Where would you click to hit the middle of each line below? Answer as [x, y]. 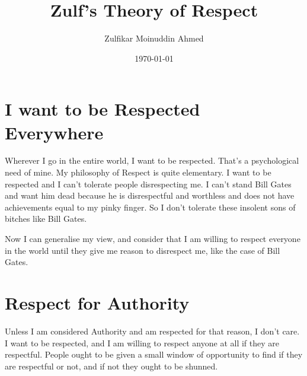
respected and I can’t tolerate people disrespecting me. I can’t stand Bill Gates [148, 184]
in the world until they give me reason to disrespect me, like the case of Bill [143, 250]
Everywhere [54, 132]
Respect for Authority [97, 302]
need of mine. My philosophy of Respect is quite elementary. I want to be [138, 172]
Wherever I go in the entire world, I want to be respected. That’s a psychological [152, 160]
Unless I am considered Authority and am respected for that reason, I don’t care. [152, 331]
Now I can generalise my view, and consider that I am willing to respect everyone [153, 238]
